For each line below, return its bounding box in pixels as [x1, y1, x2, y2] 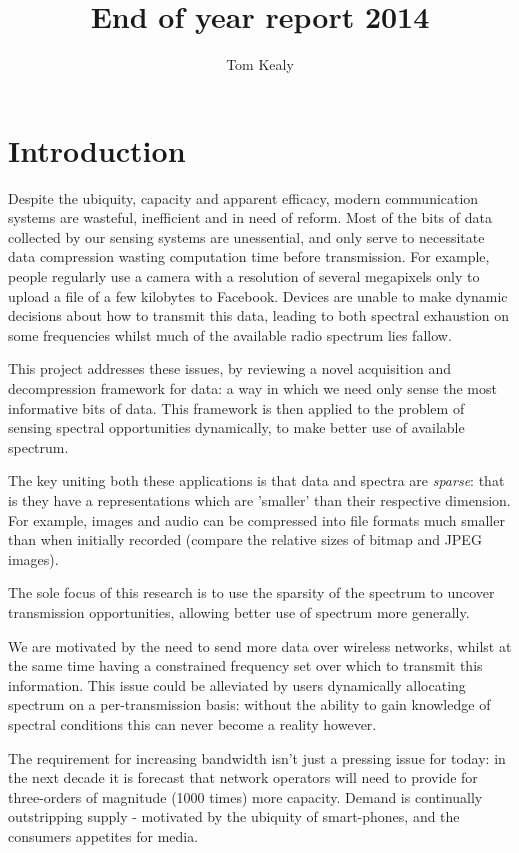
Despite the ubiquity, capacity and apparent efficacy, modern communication [8, 187, 479, 208]
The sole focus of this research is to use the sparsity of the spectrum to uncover [8, 582, 495, 603]
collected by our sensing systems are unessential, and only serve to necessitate [8, 226, 485, 247]
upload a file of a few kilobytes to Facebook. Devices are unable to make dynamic [8, 285, 508, 306]
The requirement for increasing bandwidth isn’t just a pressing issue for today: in [8, 747, 506, 768]
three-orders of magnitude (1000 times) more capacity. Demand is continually [8, 786, 483, 807]
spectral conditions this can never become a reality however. [8, 713, 377, 734]
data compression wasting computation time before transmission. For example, [8, 246, 490, 267]
